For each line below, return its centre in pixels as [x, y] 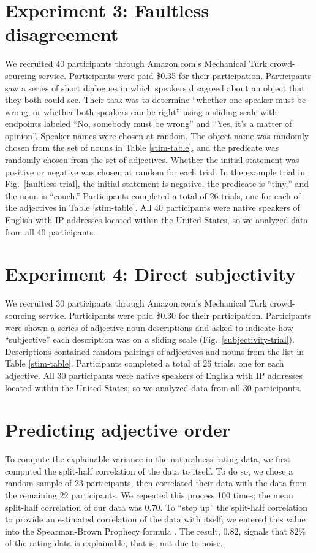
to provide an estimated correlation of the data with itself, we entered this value [155, 519]
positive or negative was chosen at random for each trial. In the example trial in [155, 171]
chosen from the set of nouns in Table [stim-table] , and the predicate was [142, 147]
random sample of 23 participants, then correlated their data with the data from [156, 483]
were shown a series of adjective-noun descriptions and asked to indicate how [149, 327]
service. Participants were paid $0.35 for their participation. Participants [175, 75]
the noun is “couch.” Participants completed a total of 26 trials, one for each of [153, 195]
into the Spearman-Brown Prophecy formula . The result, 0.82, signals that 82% [156, 531]
